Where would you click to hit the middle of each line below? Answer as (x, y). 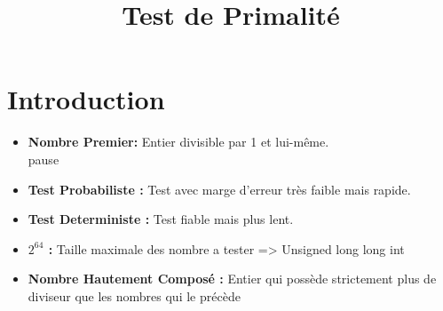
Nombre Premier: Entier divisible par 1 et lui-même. (178, 142)
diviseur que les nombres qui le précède (134, 295)
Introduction (86, 99)
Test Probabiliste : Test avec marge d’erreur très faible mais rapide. (219, 189)
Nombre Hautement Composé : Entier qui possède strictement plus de (232, 279)
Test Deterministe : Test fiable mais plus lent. (161, 219)
